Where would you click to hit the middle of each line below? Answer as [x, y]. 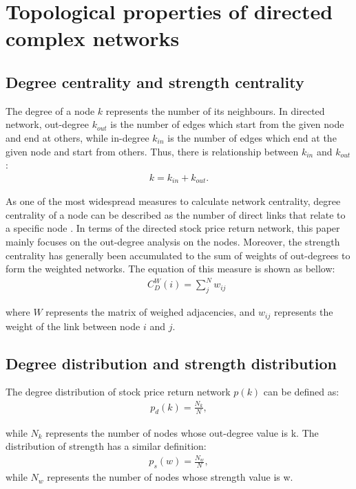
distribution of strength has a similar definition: [106, 446]
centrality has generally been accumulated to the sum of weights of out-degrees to [178, 255]
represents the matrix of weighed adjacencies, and [150, 312]
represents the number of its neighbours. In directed [215, 110]
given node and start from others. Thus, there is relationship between [152, 151]
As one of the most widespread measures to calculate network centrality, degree [173, 201]
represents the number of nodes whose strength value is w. [170, 477]
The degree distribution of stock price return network [118, 392]
